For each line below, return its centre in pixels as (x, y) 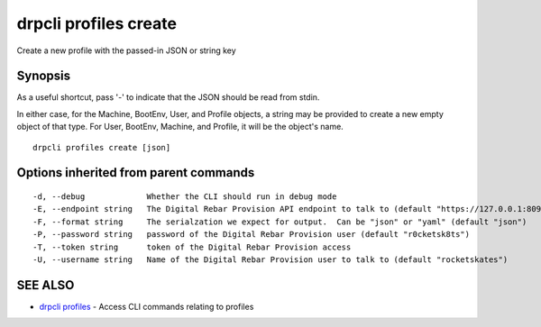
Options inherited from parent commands (136, 173)
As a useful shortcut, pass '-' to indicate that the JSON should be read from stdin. (168, 97)
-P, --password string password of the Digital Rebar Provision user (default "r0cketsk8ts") (252, 235)
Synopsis (44, 76)
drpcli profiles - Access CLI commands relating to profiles (147, 306)
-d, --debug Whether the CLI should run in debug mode (185, 197)
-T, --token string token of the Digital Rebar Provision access (192, 247)
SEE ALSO (46, 285)
